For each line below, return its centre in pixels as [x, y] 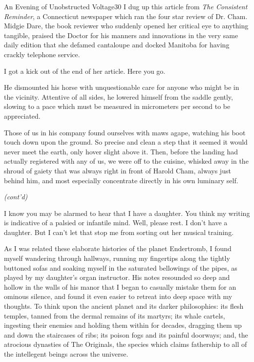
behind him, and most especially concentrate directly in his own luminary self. [121, 180]
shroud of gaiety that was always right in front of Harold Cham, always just [117, 170]
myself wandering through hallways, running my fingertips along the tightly [117, 258]
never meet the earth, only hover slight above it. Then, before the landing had [121, 151]
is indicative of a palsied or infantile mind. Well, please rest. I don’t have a [116, 223]
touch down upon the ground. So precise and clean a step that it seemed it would [126, 142]
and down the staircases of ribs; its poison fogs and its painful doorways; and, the [126, 334]
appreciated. [22, 116]
